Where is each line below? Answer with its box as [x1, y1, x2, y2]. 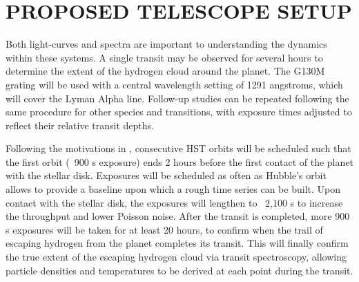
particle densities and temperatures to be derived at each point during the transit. [6, 263, 353, 277]
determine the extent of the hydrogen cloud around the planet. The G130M [6, 64, 325, 78]
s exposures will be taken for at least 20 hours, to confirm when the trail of [6, 222, 323, 236]
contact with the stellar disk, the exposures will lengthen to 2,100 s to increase [6, 195, 343, 209]
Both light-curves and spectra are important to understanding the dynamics [6, 37, 327, 51]
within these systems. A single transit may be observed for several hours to [6, 50, 323, 64]
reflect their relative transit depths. [6, 117, 154, 132]
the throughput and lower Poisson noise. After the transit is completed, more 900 [6, 209, 350, 223]
